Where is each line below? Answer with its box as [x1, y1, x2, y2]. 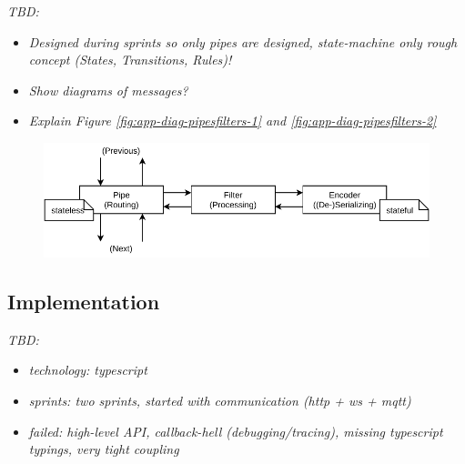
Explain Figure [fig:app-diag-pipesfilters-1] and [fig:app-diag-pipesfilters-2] [28, 111, 437, 130]
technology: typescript [28, 360, 147, 379]
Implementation [7, 287, 160, 316]
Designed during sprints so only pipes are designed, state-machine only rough [28, 32, 458, 51]
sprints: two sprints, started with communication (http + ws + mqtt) [28, 391, 411, 410]
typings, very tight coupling [28, 439, 179, 459]
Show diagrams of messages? [28, 80, 188, 99]
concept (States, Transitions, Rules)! [28, 50, 232, 69]
